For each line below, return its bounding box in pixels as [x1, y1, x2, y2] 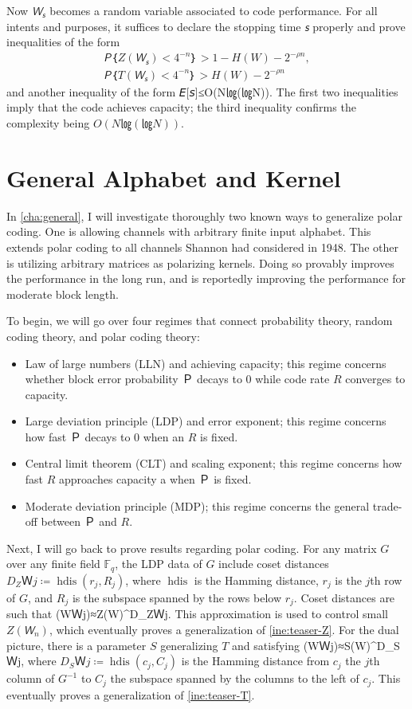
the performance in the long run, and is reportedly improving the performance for [6, 270, 406, 287]
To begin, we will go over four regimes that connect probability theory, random [6, 312, 393, 329]
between [41, 513, 80, 530]
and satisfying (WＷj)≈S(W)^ [232, 637, 377, 653]
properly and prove [312, 18, 406, 34]
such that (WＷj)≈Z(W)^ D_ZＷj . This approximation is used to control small [6, 605, 388, 622]
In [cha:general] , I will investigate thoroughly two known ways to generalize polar [6, 207, 402, 224]
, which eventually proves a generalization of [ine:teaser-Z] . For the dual [49, 621, 399, 637]
